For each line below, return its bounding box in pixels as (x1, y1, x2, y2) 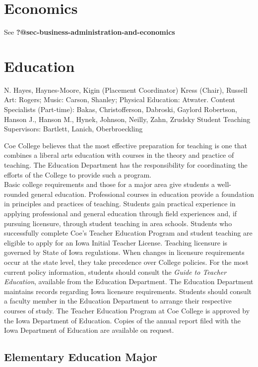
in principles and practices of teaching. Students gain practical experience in (4, 198, 236, 209)
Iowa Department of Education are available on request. (4, 325, 174, 335)
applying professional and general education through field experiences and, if (4, 208, 237, 218)
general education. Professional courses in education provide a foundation (31, 188, 254, 199)
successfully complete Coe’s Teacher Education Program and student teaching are (4, 228, 253, 238)
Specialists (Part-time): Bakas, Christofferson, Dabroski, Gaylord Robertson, (4, 104, 237, 115)
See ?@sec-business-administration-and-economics (4, 27, 175, 37)
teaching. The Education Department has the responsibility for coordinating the (4, 160, 248, 170)
